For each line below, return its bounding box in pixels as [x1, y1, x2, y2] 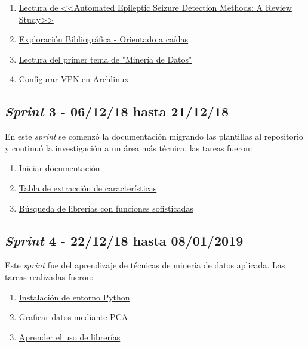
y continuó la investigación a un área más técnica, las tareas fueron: [5, 141, 252, 154]
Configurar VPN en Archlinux [19, 73, 129, 85]
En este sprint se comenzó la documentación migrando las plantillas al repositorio [5, 130, 303, 142]
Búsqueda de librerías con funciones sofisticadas [19, 202, 193, 214]
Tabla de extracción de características [19, 181, 157, 194]
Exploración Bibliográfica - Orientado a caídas [19, 33, 189, 45]
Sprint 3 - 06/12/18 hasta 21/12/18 [5, 102, 229, 120]
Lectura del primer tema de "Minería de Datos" [19, 52, 192, 65]
